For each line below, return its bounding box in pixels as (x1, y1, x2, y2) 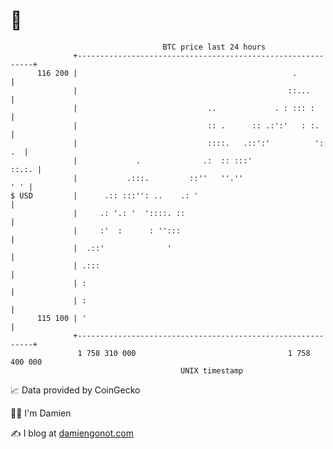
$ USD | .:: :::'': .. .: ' (10, 190, 199, 201)
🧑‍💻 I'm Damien (10, 407, 72, 419)
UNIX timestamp (180, 365, 244, 376)
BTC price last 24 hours (162, 42, 267, 52)
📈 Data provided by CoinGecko (10, 384, 141, 396)
